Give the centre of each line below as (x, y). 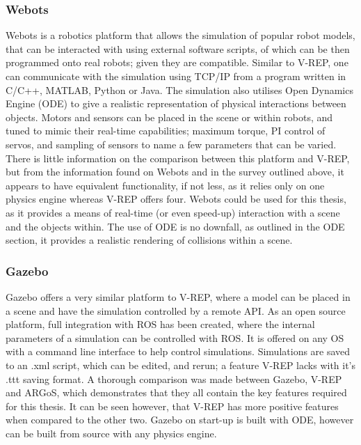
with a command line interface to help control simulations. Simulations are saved (178, 351)
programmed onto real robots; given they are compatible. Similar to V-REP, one (177, 62)
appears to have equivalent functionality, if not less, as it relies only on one (165, 185)
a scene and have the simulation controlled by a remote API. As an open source (176, 310)
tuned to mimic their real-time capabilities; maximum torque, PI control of (166, 131)
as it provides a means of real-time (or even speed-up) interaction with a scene (173, 212)
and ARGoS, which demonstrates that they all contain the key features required (176, 392)
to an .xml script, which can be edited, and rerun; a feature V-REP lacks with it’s (181, 365)
